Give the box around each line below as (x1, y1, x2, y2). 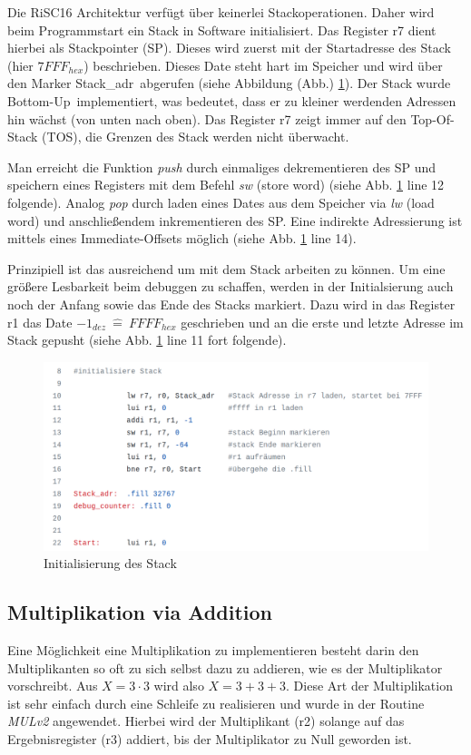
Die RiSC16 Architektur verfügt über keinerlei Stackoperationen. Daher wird (7, 3, 435, 21)
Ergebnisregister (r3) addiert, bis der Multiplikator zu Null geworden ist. (7, 729, 412, 748)
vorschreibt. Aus (7, 676, 98, 695)
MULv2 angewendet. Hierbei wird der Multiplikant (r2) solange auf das (7, 711, 405, 730)
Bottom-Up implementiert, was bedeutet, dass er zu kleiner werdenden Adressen (7, 91, 456, 110)
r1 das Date (7, 312, 73, 331)
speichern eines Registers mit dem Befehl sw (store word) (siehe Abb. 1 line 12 (7, 175, 445, 194)
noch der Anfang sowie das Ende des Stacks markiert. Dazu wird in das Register (7, 294, 456, 313)
